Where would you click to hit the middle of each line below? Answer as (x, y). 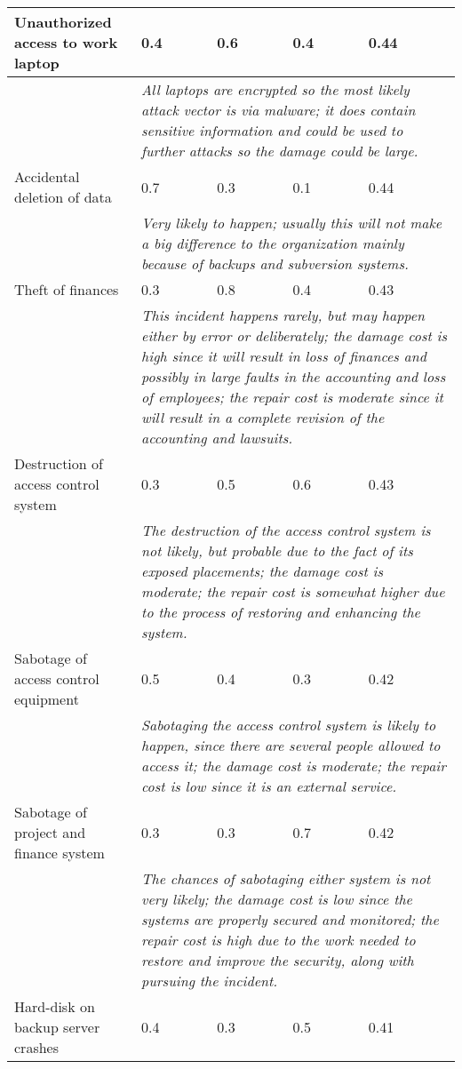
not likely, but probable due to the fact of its (277, 550)
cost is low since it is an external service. (269, 786)
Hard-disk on (55, 1006)
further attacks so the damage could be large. (280, 151)
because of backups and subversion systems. (275, 263)
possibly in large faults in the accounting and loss (294, 376)
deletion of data (63, 197)
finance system (60, 853)
